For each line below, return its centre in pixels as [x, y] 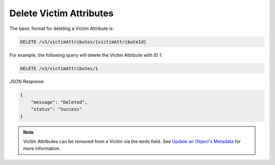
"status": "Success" [57, 109]
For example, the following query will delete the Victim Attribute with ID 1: [86, 55]
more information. [42, 148]
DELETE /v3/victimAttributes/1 [59, 68]
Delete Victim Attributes [62, 13]
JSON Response [27, 82]
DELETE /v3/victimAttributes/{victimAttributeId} [83, 42]
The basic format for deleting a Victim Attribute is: [62, 28]
